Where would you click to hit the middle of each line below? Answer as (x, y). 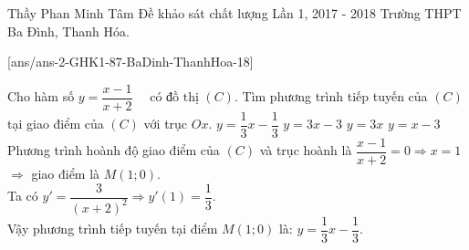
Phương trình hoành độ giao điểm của (114, 150)
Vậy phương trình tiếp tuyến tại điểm (113, 229)
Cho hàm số (41, 96)
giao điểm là (66, 173)
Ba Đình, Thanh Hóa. (68, 31)
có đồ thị (174, 98)
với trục (166, 124)
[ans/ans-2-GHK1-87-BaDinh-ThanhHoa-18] (130, 62)
